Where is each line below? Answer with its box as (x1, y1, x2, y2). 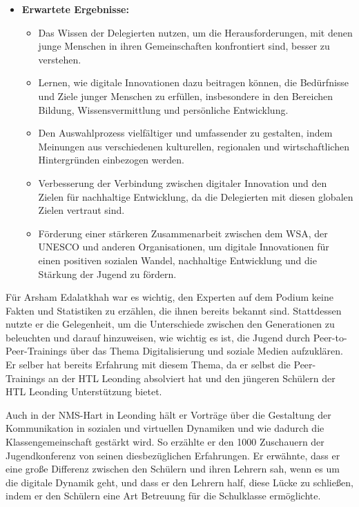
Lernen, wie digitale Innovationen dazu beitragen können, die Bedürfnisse (38, 75, 349, 90)
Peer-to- (313, 330, 347, 344)
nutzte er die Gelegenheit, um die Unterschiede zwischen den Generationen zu (6, 317, 335, 331)
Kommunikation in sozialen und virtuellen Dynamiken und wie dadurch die (6, 421, 324, 435)
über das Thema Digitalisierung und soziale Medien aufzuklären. (70, 344, 343, 358)
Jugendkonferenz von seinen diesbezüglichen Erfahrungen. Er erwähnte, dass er (6, 448, 340, 462)
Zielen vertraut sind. (38, 203, 125, 217)
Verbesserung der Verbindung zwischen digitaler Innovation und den (38, 175, 327, 190)
